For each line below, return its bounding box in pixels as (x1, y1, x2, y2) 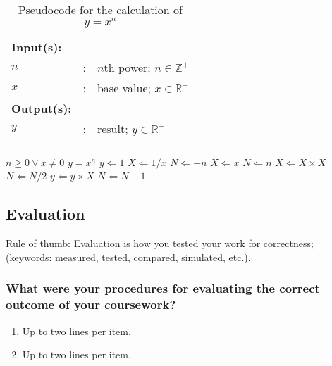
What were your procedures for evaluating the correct (6, 279, 320, 297)
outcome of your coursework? (6, 296, 176, 313)
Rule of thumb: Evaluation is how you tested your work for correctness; (6, 236, 314, 251)
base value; (97, 79, 152, 96)
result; (97, 120, 128, 137)
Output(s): (11, 99, 72, 116)
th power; (104, 58, 151, 75)
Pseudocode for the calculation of (18, 1, 183, 18)
